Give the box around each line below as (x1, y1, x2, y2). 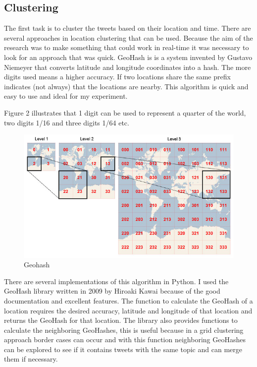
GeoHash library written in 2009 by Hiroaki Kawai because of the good (4, 286, 220, 296)
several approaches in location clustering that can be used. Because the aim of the (4, 32, 253, 43)
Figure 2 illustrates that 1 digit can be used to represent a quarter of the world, (4, 107, 246, 118)
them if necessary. (4, 354, 58, 364)
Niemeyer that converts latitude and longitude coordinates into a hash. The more (4, 61, 251, 72)
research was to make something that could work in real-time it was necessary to (4, 42, 249, 53)
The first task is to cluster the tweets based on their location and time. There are (4, 23, 251, 33)
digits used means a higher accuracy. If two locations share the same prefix (4, 71, 231, 82)
